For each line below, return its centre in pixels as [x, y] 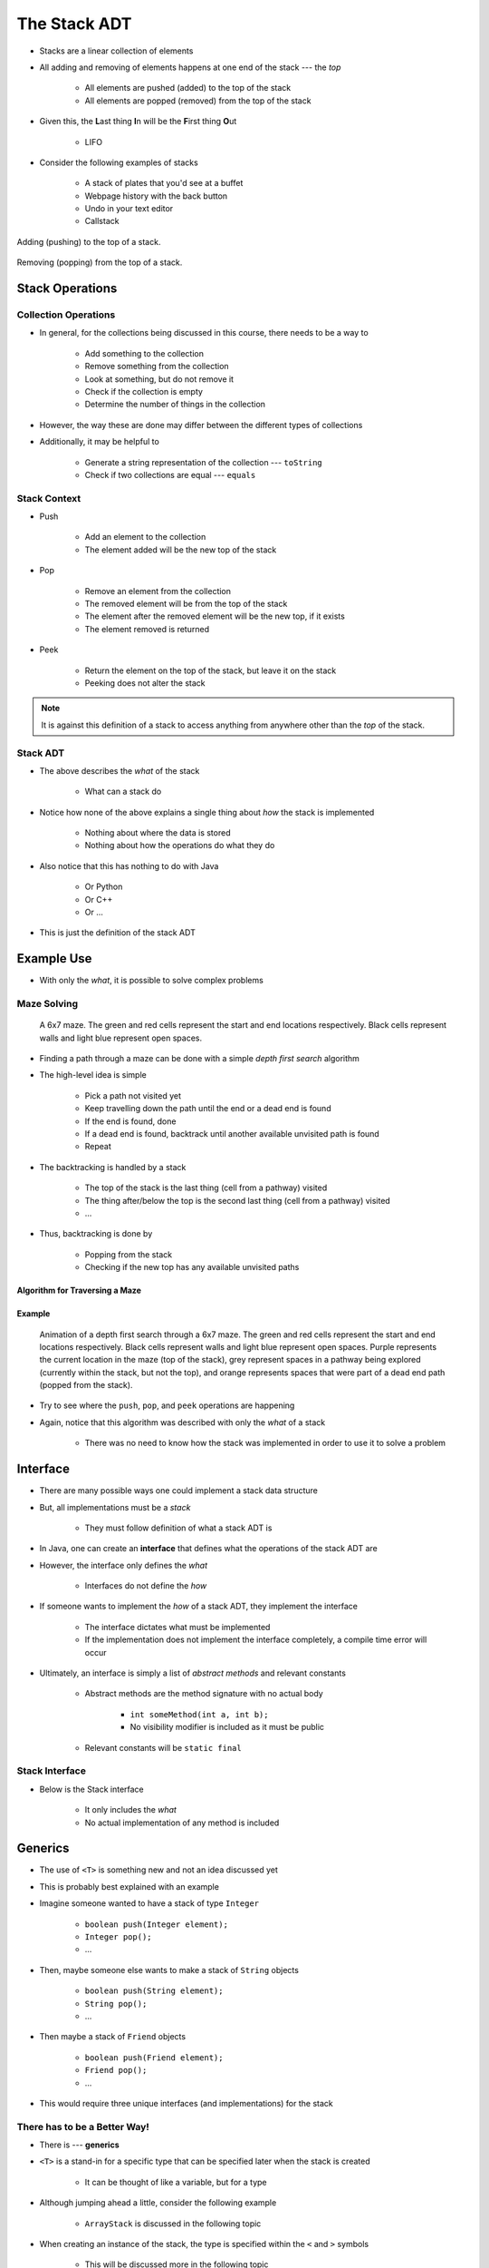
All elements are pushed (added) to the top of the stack [188, 88]
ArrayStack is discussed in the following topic [173, 2224]
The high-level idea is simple [93, 1075]
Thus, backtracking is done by [96, 1234]
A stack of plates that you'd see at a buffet [164, 183]
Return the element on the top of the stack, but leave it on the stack [211, 670]
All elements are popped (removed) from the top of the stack [198, 101]
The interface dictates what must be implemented [177, 1627]
